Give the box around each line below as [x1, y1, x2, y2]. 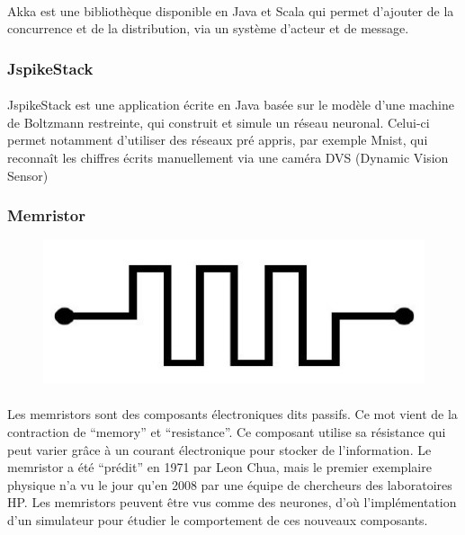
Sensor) [7, 165, 49, 184]
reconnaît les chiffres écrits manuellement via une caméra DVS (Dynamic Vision [7, 148, 449, 166]
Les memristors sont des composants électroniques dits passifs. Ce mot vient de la [7, 405, 458, 424]
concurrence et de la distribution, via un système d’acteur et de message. [7, 19, 409, 38]
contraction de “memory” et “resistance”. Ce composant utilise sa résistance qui [7, 423, 446, 441]
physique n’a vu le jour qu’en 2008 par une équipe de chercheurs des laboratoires [7, 475, 452, 494]
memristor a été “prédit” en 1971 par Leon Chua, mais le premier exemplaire [7, 458, 432, 477]
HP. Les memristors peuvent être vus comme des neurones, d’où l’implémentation [7, 493, 457, 512]
